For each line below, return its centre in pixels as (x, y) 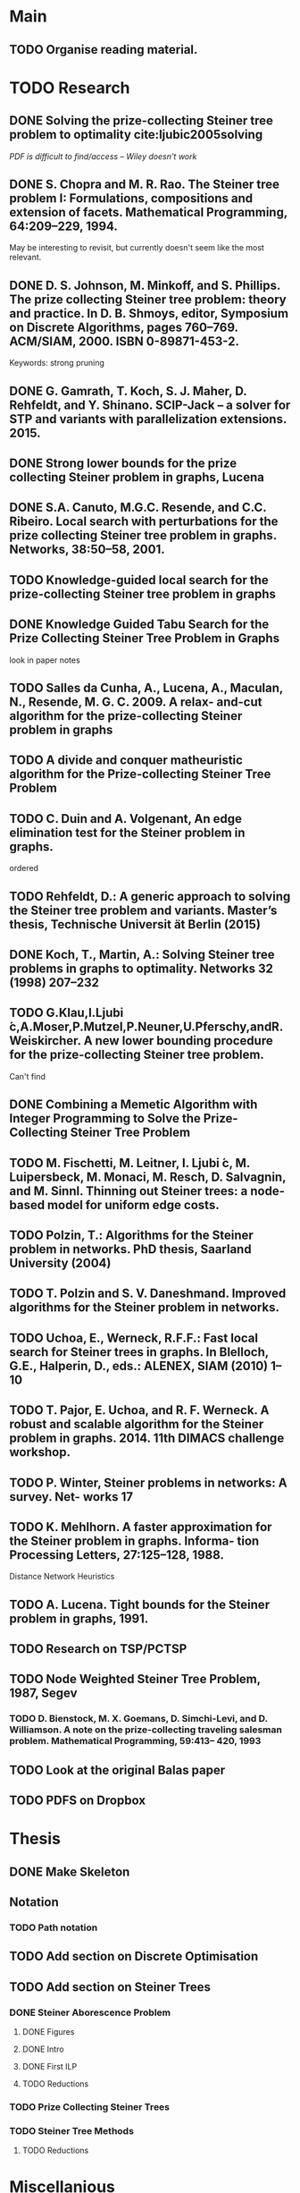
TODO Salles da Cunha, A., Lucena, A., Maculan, (146, 687)
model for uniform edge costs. (134, 1205)
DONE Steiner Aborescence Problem (90, 2012)
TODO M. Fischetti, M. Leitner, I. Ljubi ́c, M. (129, 1163)
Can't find (28, 1076)
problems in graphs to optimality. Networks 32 (142, 968)
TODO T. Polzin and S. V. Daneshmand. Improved (148, 1294)
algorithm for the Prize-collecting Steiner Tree (140, 774)
